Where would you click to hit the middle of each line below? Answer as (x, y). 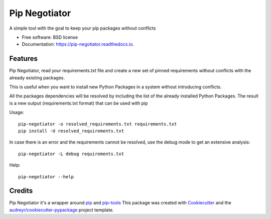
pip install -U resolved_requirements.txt (71, 131)
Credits (21, 191)
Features (23, 59)
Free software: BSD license (50, 37)
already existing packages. (37, 77)
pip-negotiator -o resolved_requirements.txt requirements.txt (98, 124)
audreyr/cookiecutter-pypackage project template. (61, 210)
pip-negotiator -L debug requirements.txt (71, 154)
